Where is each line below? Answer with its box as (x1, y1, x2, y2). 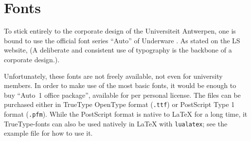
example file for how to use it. (4, 128, 93, 138)
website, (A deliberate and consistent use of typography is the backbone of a (4, 45, 232, 55)
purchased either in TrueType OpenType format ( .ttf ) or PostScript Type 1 (4, 99, 235, 109)
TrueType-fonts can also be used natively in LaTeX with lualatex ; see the (4, 118, 228, 128)
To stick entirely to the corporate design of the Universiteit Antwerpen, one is (4, 26, 236, 36)
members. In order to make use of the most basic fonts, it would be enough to (4, 80, 236, 90)
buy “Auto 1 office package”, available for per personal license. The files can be (4, 89, 241, 100)
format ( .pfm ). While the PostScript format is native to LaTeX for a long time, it (4, 108, 248, 119)
